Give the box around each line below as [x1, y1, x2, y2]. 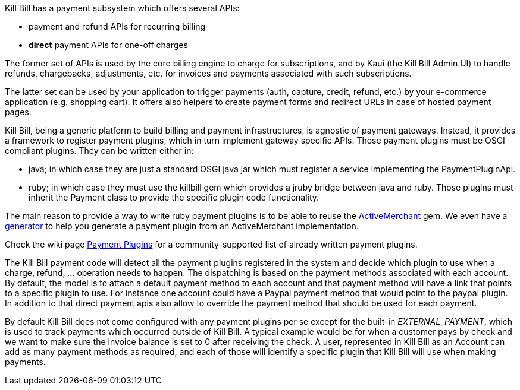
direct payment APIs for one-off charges [29, 40, 188, 50]
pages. [5, 107, 32, 117]
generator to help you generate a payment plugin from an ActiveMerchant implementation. [5, 221, 359, 231]
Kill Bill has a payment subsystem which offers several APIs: [5, 3, 240, 13]
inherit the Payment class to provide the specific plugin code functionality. [29, 192, 319, 202]
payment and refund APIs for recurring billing [29, 21, 206, 31]
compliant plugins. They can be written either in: [5, 145, 194, 156]
